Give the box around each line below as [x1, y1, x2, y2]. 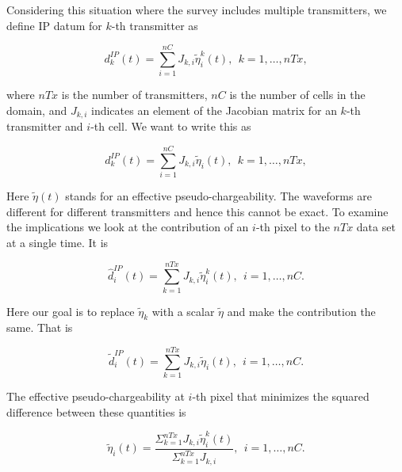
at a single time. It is [6, 234, 109, 250]
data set [356, 219, 396, 235]
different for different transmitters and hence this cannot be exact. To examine [6, 203, 389, 219]
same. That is [6, 319, 73, 336]
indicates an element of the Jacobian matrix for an [91, 101, 337, 118]
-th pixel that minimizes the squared [192, 388, 369, 405]
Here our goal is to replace [6, 303, 135, 319]
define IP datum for [6, 17, 102, 33]
